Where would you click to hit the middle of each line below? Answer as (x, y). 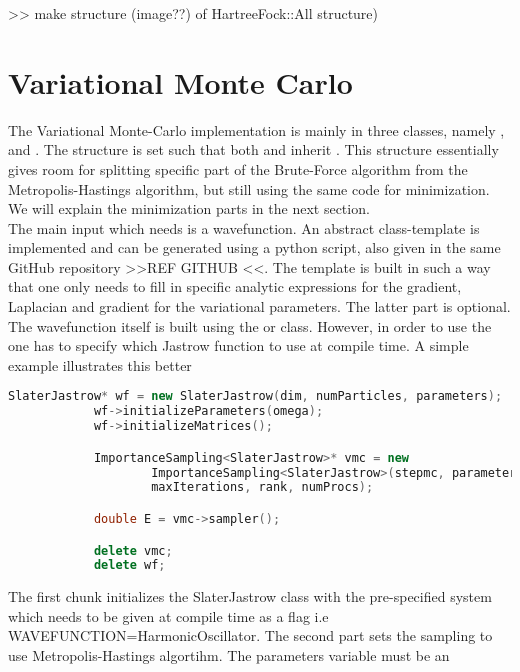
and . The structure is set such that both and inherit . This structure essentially (253, 149)
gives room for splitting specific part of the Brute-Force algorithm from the (238, 168)
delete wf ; (129, 565)
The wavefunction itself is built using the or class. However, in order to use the (250, 325)
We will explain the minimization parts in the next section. (189, 208)
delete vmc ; (133, 550)
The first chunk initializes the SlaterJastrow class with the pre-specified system (250, 596)
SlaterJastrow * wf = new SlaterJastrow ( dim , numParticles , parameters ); (255, 396)
